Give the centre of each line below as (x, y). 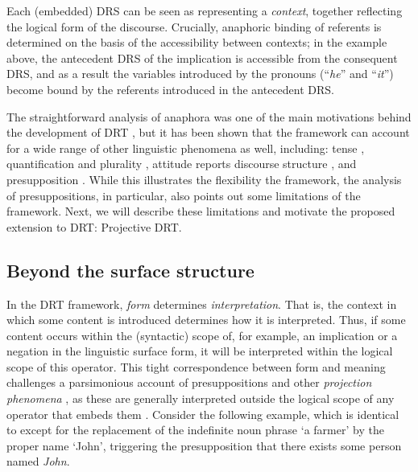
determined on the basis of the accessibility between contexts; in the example (197, 42)
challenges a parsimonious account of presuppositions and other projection (189, 382)
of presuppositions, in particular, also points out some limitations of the (184, 195)
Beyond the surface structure (130, 270)
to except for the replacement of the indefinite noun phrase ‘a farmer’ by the (195, 430)
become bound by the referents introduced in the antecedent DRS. (170, 89)
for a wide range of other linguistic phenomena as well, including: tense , (186, 148)
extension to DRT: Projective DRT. (94, 226)
